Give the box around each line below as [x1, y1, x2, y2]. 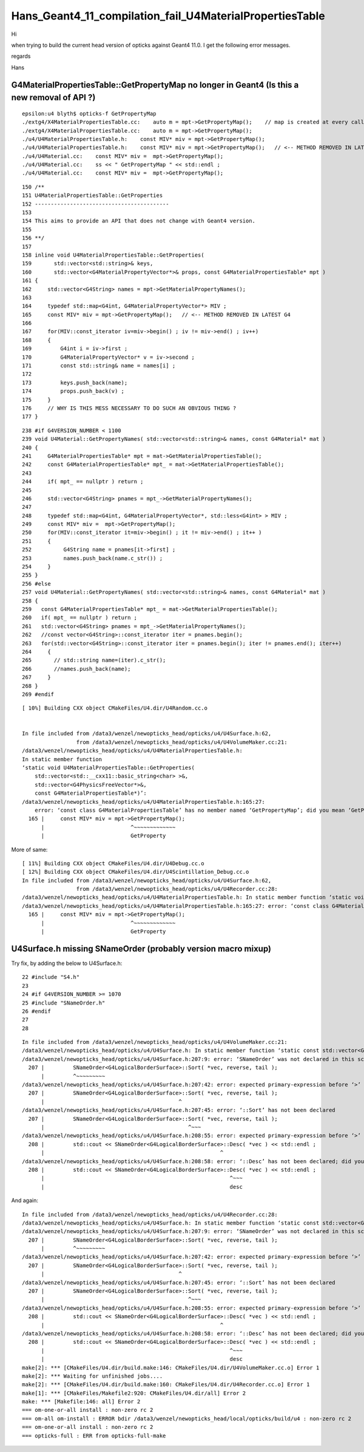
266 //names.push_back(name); [22, 665, 131, 672]
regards [11, 52, 31, 60]
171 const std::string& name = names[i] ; [22, 362, 176, 369]
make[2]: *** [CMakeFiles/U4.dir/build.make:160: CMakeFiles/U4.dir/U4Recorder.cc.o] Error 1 [22, 1381, 310, 1388]
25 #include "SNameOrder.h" [22, 999, 106, 1006]
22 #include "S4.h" [22, 973, 80, 981]
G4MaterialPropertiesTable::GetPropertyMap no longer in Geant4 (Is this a [11, 80, 299, 90]
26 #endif [22, 1008, 51, 1015]
